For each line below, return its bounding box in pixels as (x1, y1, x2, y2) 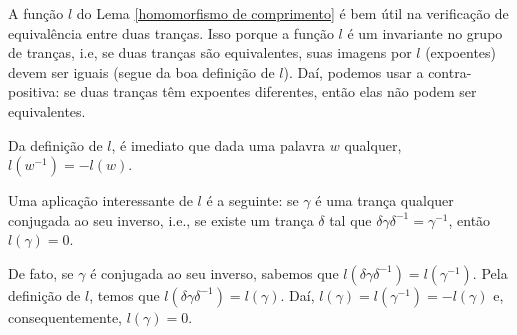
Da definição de (8, 134, 103, 155)
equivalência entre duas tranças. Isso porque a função (8, 22, 334, 43)
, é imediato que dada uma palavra (111, 134, 326, 155)
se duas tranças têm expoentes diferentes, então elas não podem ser (64, 81, 477, 102)
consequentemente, (8, 306, 123, 327)
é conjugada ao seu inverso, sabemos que (90, 262, 339, 283)
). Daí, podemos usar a (283, 61, 424, 82)
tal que (329, 209, 372, 230)
